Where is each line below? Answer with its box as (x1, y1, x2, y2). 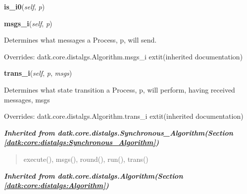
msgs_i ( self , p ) (4, 18, 52, 28)
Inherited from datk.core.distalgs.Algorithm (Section (4, 170, 183, 181)
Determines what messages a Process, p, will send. (4, 35, 157, 45)
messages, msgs (4, 94, 50, 104)
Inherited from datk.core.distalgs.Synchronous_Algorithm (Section (4, 127, 233, 138)
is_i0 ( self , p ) (4, 1, 45, 11)
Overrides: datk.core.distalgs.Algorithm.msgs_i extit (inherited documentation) (4, 51, 243, 61)
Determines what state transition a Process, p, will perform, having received (4, 84, 235, 95)
